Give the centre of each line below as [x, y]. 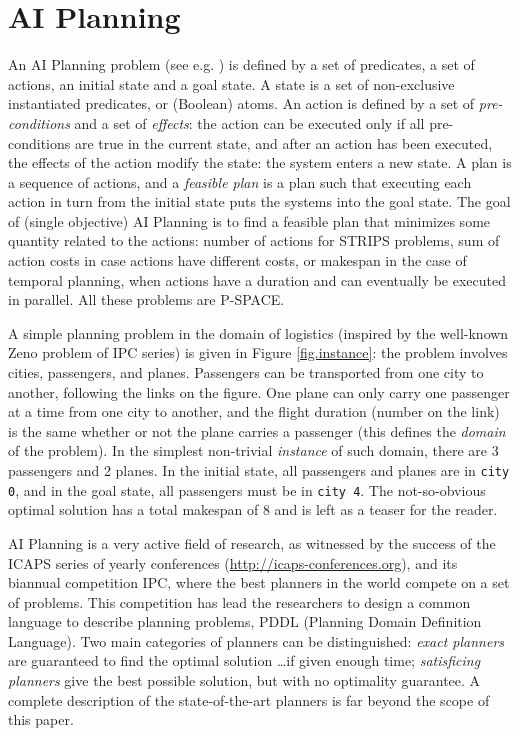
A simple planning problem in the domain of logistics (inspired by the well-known [258, 332]
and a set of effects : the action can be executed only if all [249, 122]
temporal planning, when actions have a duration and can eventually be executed [257, 279]
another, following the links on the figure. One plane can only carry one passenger [259, 391]
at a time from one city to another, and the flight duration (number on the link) [254, 411]
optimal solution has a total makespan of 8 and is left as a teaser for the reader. [253, 509]
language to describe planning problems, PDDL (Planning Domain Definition [245, 621]
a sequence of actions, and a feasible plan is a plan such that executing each [240, 181]
